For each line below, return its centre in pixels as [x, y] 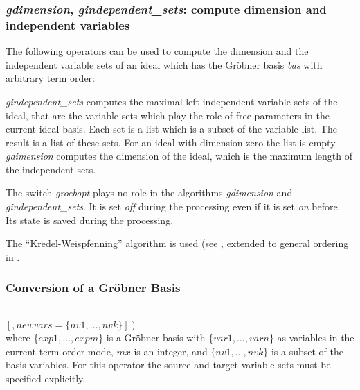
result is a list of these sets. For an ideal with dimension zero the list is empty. [172, 142]
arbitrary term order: [50, 78]
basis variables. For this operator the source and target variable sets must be [168, 365]
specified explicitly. [46, 379]
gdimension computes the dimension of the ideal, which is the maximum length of [179, 156]
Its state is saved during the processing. [90, 220]
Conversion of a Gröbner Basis [93, 288]
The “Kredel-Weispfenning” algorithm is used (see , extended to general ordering [177, 243]
